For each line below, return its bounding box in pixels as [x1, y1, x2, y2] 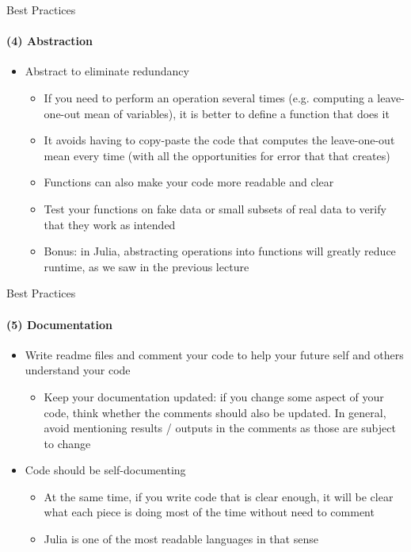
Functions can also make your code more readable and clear [44, 174, 334, 190]
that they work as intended [44, 216, 176, 232]
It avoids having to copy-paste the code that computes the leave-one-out [44, 132, 395, 148]
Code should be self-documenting [25, 462, 186, 478]
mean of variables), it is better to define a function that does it [84, 105, 390, 121]
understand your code [25, 362, 131, 378]
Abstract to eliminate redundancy [25, 63, 189, 79]
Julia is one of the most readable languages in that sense [44, 531, 318, 547]
